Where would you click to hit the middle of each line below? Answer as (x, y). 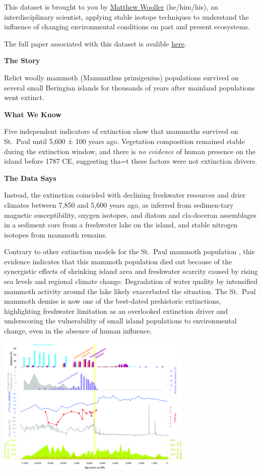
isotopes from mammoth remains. (56, 234)
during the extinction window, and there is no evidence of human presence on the (130, 151)
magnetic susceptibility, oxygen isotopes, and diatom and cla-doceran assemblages (130, 215)
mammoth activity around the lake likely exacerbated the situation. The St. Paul (130, 291)
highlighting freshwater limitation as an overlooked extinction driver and (116, 311)
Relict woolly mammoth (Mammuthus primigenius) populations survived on (121, 77)
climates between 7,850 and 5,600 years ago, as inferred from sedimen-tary (119, 204)
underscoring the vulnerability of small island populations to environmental (120, 321)
